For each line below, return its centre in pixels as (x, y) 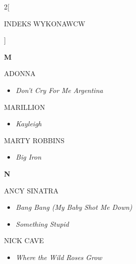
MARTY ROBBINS (34, 140)
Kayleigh (29, 124)
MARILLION (25, 107)
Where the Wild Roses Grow (59, 257)
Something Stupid (42, 223)
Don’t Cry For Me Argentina (59, 90)
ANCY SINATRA (31, 190)
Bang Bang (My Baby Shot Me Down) (74, 207)
